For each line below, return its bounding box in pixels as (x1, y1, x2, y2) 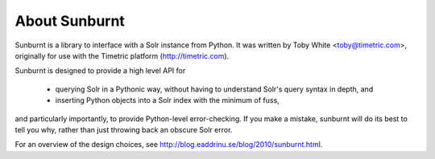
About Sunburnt (14, 12, 125, 30)
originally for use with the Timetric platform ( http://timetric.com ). (14, 51, 230, 60)
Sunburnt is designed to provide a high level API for (14, 66, 186, 75)
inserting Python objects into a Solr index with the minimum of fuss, (55, 96, 280, 105)
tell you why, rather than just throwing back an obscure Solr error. (14, 124, 233, 134)
